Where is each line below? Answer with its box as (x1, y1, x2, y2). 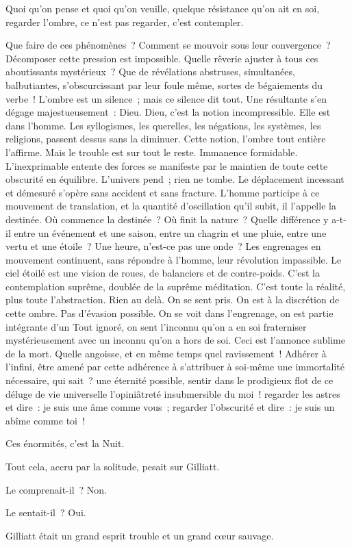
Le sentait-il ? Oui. (5, 505, 86, 520)
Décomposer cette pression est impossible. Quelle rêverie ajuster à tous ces (5, 51, 318, 65)
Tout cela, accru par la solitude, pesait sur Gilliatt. (5, 459, 220, 473)
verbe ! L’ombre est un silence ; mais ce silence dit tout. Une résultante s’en (5, 91, 327, 105)
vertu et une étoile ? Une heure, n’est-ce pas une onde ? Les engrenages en (5, 239, 321, 253)
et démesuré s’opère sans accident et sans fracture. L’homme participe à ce (5, 185, 320, 199)
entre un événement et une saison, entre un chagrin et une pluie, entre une (14, 225, 327, 240)
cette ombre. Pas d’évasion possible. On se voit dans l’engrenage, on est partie (5, 306, 334, 320)
